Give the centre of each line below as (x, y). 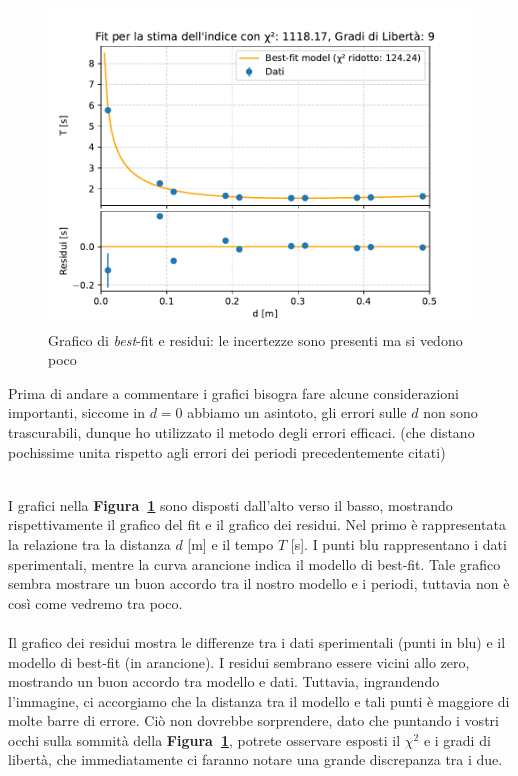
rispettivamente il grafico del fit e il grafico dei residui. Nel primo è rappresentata (257, 524)
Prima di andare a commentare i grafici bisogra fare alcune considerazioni (233, 392)
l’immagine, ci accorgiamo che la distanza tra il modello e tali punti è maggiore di (259, 700)
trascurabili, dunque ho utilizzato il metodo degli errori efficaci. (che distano (241, 431)
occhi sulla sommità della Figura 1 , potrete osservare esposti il (204, 739)
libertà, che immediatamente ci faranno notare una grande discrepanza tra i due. (255, 759)
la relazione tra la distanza (89, 543)
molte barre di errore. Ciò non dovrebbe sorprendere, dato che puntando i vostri (253, 720)
